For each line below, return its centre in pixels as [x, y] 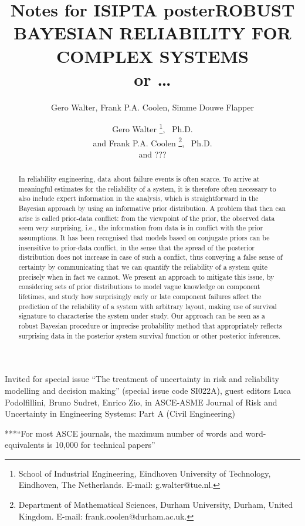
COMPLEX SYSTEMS [152, 56]
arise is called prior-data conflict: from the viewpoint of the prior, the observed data [147, 218]
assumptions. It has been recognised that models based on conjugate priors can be [144, 238]
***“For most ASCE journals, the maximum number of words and [124, 433]
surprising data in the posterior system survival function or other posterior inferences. [150, 335]
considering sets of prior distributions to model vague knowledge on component [139, 287]
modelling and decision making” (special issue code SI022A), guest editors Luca [148, 390]
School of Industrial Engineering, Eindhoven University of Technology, [145, 473]
